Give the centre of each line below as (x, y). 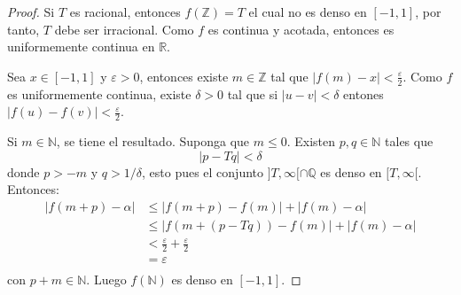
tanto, (23, 29)
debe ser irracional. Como (124, 29)
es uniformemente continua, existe (99, 93)
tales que (409, 141)
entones (363, 93)
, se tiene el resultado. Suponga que (153, 141)
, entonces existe (184, 76)
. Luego (106, 279)
